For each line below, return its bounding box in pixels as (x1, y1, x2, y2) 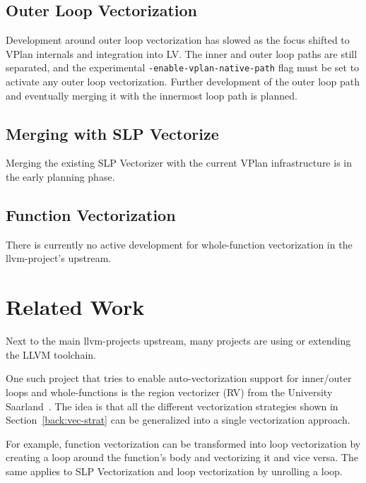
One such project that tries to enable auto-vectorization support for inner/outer (6, 371, 352, 386)
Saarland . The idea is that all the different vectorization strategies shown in (6, 398, 338, 413)
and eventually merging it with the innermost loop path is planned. (6, 88, 297, 102)
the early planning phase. (6, 169, 115, 184)
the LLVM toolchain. (6, 347, 96, 362)
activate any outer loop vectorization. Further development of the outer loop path (6, 74, 360, 89)
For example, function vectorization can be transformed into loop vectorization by (6, 436, 361, 451)
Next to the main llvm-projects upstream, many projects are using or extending (6, 333, 351, 348)
